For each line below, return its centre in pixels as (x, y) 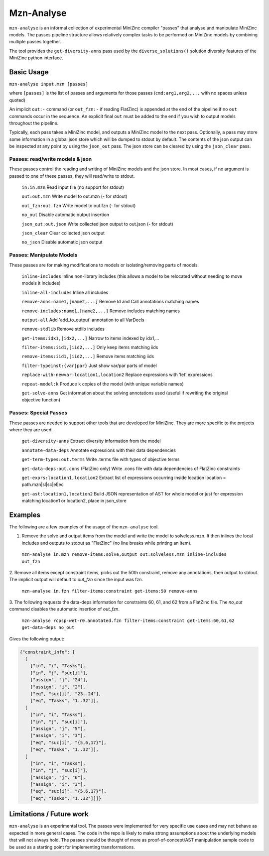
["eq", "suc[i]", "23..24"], (66, 694)
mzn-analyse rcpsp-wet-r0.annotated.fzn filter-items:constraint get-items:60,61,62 (128, 620)
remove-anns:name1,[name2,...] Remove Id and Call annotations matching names (110, 302)
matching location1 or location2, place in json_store (74, 501)
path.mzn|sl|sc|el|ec (43, 485)
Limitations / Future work (49, 814)
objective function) (41, 400)
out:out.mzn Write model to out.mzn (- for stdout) (74, 196)
